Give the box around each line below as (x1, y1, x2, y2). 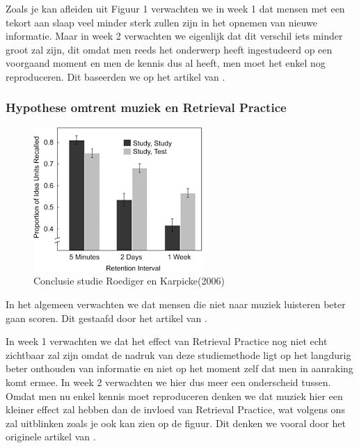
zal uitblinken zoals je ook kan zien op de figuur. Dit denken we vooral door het (6, 415, 346, 430)
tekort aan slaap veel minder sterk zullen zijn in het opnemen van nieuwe (6, 15, 317, 29)
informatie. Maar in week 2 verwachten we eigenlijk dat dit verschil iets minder (6, 29, 343, 43)
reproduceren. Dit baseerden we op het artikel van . (6, 69, 225, 83)
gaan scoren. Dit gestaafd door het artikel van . (6, 310, 207, 325)
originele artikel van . (6, 429, 96, 444)
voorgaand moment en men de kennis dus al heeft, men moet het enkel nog (6, 56, 326, 70)
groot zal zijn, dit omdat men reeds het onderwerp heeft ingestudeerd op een (6, 42, 333, 56)
